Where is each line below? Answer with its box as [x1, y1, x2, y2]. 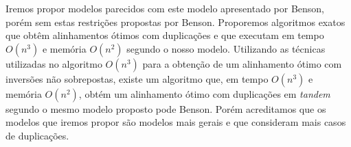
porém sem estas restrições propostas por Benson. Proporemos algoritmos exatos [5, 14, 346, 29]
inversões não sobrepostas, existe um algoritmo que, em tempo [5, 71, 269, 85]
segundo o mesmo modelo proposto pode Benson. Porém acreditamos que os [5, 101, 326, 116]
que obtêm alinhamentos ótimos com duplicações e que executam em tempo [5, 28, 324, 42]
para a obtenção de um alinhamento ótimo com [142, 56, 342, 70]
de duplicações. [5, 128, 69, 142]
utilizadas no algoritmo [5, 56, 102, 70]
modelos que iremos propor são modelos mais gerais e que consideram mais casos [5, 115, 346, 129]
